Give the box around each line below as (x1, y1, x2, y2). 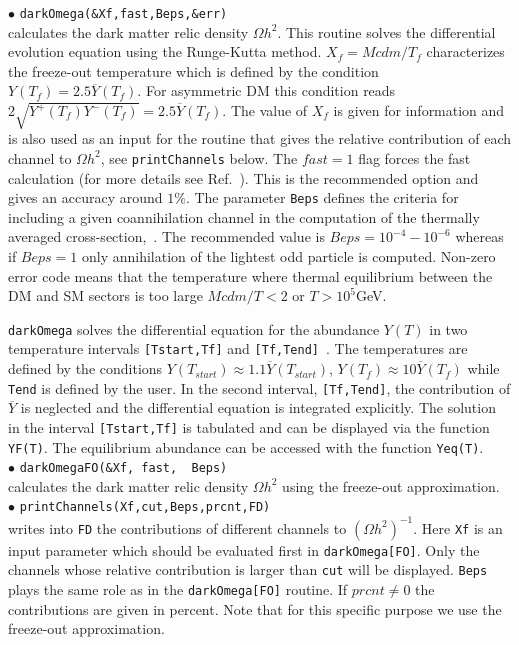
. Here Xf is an (413, 517, 503, 538)
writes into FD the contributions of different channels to (8, 517, 347, 538)
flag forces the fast (358, 147, 471, 168)
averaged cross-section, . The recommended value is (8, 226, 325, 247)
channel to (8, 147, 72, 168)
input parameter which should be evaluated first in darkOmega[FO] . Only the (8, 539, 480, 560)
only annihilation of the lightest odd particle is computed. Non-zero (81, 245, 496, 266)
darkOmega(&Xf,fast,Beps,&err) (19, 7, 228, 21)
